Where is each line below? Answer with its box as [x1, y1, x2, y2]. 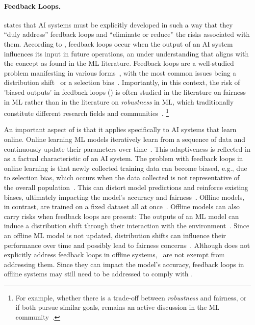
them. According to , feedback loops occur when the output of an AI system [4, 38, 233, 49]
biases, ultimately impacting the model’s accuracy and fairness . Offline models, [4, 191, 245, 202]
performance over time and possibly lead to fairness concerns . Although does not [4, 240, 250, 250]
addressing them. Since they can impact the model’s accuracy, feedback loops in [4, 259, 244, 269]
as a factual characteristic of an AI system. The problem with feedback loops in [4, 153, 243, 163]
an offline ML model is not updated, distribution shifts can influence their [4, 230, 226, 240]
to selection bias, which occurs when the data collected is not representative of [4, 172, 240, 183]
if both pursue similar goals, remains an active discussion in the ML [15, 302, 220, 312]
